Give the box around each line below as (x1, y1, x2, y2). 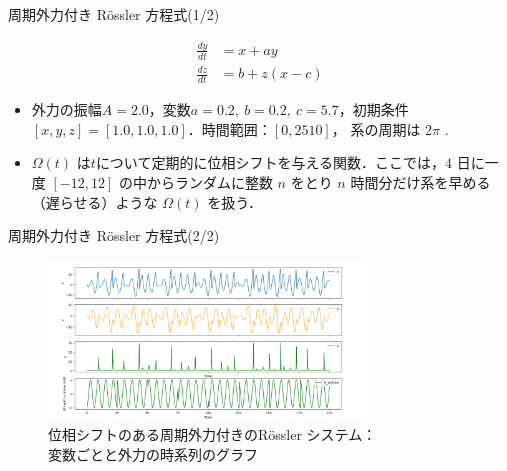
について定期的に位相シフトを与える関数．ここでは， (95, 152, 446, 173)
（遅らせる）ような (31, 191, 158, 212)
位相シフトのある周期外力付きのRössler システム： (48, 424, 377, 445)
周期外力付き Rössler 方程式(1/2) (8, 4, 220, 24)
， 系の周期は (331, 118, 421, 139)
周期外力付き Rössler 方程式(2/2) (8, 225, 220, 246)
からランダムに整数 (146, 171, 273, 192)
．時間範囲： (187, 118, 272, 139)
